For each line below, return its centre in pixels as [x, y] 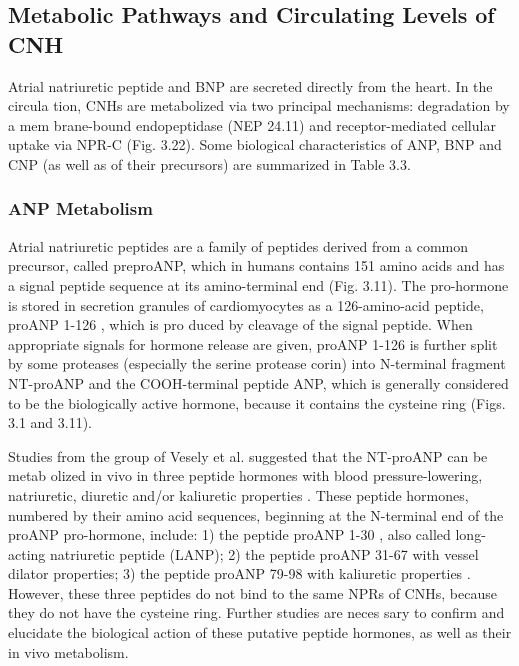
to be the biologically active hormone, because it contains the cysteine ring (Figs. [257, 402]
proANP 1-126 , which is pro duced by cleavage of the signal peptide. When [240, 324]
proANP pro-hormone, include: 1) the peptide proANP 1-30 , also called [229, 534]
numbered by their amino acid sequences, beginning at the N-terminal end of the [256, 514]
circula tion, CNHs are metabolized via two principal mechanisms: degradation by [259, 105]
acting [27, 553]
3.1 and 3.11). [50, 422]
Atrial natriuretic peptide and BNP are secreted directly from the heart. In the [250, 85]
